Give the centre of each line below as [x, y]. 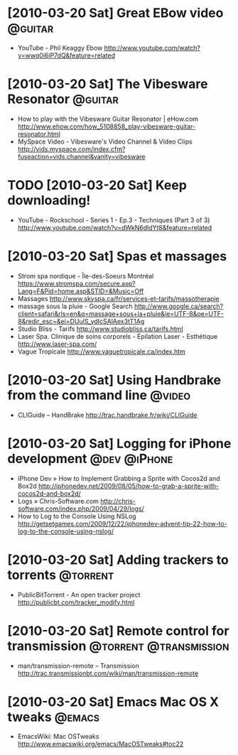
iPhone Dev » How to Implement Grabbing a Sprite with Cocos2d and [119, 478]
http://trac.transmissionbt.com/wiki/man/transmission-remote [108, 673]
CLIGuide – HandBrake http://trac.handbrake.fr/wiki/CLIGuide [107, 415]
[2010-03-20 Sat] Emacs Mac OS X [113, 702]
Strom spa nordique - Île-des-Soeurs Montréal [86, 276]
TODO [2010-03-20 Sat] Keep [97, 185]
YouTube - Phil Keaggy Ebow [60, 48]
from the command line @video [99, 395]
